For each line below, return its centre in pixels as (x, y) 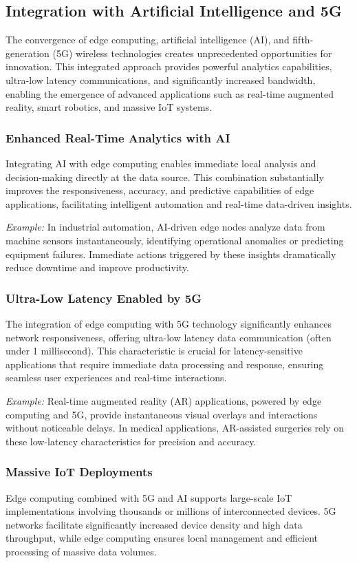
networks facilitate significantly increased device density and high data (154, 524)
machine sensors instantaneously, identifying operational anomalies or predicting (175, 240)
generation (28, 53)
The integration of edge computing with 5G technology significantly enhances (169, 323)
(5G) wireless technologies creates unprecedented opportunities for (192, 53)
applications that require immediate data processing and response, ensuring (165, 364)
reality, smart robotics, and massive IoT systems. (109, 107)
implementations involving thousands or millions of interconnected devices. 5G (171, 511)
